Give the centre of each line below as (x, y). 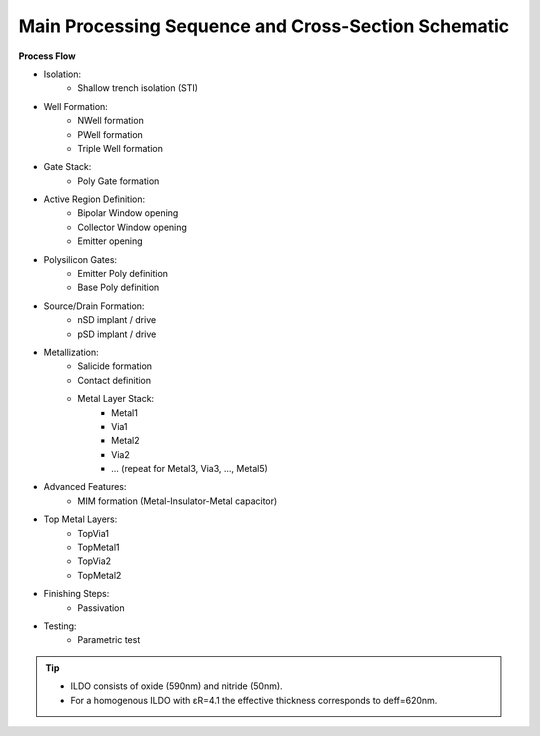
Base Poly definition (118, 287)
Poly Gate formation (118, 181)
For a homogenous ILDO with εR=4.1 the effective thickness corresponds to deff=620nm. (254, 700)
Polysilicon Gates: (80, 259)
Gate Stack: (67, 167)
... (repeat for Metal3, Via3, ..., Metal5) (190, 469)
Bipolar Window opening (128, 213)
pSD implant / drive (117, 334)
